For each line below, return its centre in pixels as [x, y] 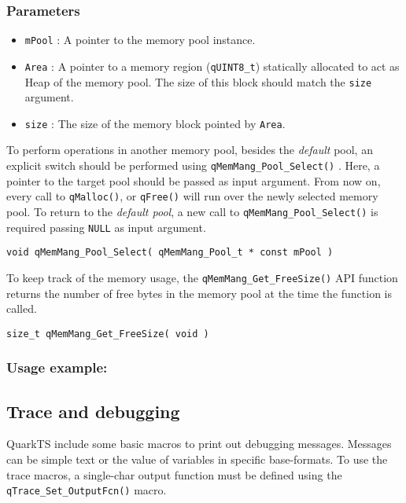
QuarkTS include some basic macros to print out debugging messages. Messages [199, 444]
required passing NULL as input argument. [106, 227]
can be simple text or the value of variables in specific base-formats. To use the [197, 459]
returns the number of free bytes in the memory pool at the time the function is [199, 293]
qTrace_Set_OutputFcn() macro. [87, 490]
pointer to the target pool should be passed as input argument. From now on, [194, 180]
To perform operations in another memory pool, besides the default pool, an [190, 150]
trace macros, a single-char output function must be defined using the [174, 474]
